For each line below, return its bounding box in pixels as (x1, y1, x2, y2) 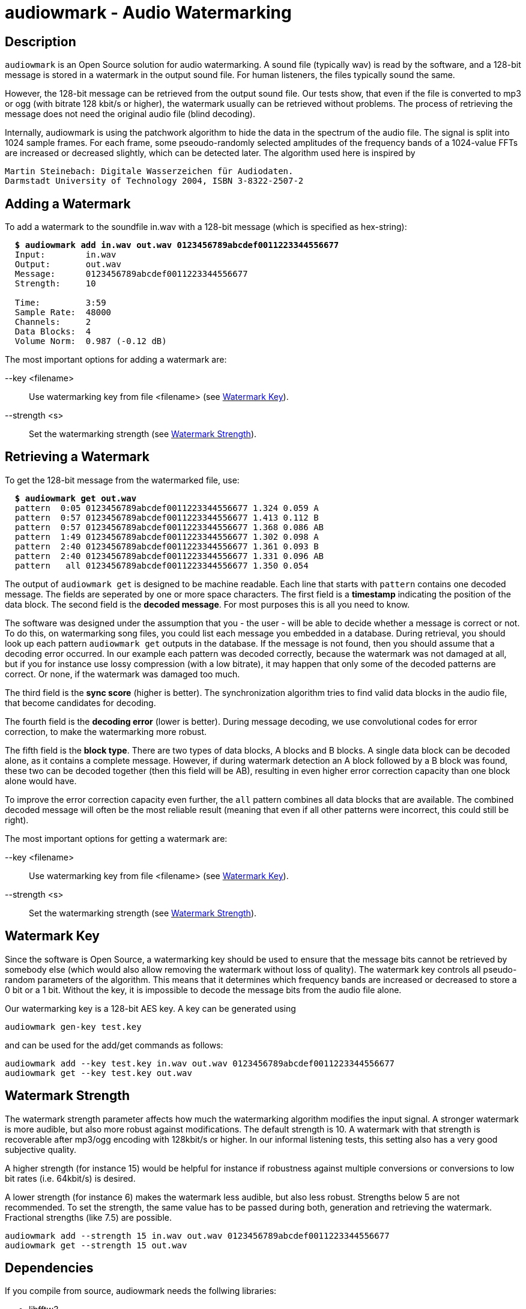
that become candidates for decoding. (5, 697, 156, 708)
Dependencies (5, 1260, 94, 1275)
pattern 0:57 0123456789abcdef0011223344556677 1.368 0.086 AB (14, 522, 324, 532)
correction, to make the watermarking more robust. (5, 726, 207, 737)
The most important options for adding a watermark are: (5, 354, 227, 365)
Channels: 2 (14, 317, 91, 327)
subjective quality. (5, 1144, 77, 1155)
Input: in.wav (14, 250, 116, 260)
